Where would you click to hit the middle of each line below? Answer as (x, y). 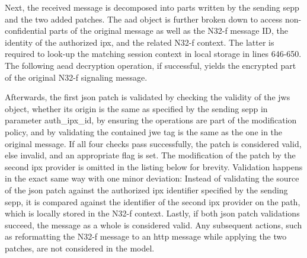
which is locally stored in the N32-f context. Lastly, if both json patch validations (152, 213)
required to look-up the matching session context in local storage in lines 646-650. (153, 54)
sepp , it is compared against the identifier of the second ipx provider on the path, (153, 201)
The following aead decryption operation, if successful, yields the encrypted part (151, 65)
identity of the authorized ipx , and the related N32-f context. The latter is (140, 42)
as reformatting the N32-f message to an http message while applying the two (146, 236)
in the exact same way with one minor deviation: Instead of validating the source (152, 178)
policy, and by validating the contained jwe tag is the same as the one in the (144, 131)
